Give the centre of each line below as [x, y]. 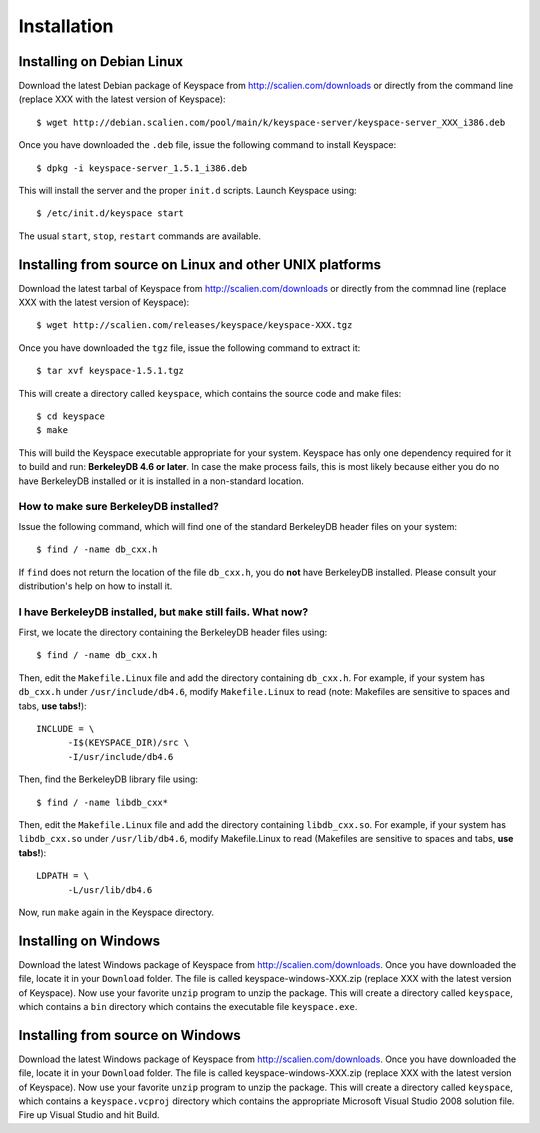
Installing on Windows [89, 940]
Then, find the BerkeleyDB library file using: [108, 779]
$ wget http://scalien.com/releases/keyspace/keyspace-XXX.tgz [194, 325]
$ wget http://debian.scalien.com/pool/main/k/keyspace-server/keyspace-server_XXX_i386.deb [271, 122]
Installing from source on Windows [130, 1035]
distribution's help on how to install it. [95, 586]
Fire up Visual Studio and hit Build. [89, 1115]
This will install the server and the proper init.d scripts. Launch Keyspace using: [187, 191]
